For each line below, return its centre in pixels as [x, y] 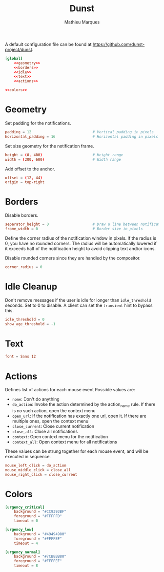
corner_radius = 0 [24, 267]
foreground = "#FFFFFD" [38, 516]
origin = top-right [25, 182]
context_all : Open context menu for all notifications [64, 442]
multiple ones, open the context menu [50, 421]
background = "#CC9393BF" [40, 512]
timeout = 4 [26, 543]
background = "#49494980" [40, 534]
